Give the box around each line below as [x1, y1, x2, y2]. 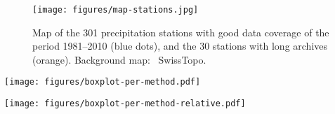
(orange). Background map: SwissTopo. [32, 52, 206, 66]
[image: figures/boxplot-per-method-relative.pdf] [4, 99, 246, 109]
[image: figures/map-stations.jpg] [32, 5, 199, 15]
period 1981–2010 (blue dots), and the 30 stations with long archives [32, 38, 328, 53]
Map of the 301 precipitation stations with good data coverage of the [32, 24, 329, 39]
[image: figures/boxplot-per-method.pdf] [4, 77, 201, 87]
